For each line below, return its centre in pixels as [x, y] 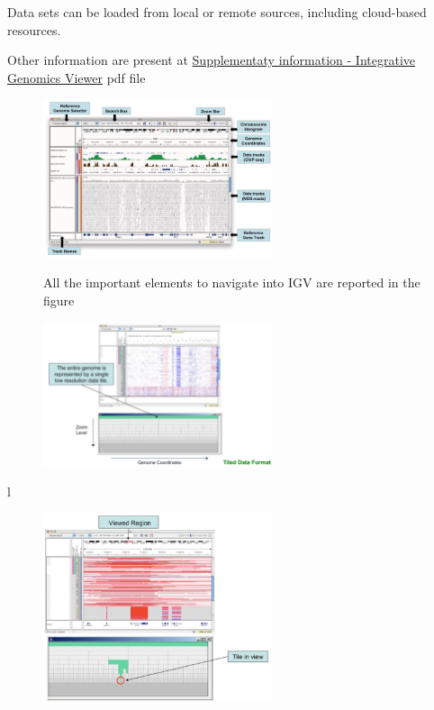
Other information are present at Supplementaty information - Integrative [212, 60]
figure [59, 300]
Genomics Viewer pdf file [77, 77]
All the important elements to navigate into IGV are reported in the [232, 282]
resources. [34, 29]
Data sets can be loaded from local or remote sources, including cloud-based [217, 12]
